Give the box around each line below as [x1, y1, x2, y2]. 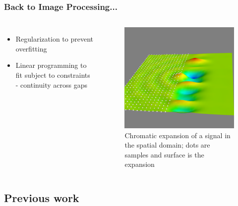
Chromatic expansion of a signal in [124, 130, 231, 140]
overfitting [15, 43, 47, 53]
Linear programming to [15, 60, 87, 70]
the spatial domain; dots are [124, 140, 210, 150]
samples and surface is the [124, 149, 204, 159]
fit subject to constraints [15, 70, 90, 80]
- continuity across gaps [15, 79, 87, 90]
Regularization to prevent [15, 34, 94, 44]
